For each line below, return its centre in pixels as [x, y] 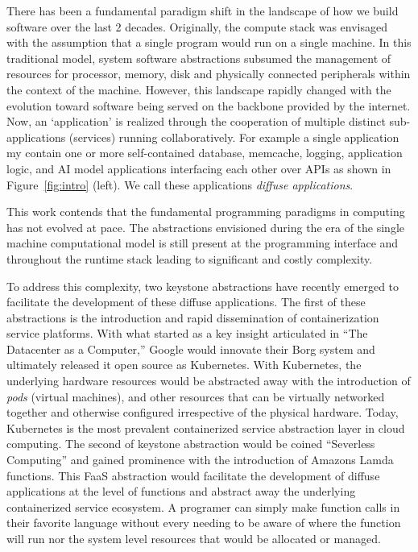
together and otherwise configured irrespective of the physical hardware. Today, [203, 412]
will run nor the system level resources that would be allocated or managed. [194, 538]
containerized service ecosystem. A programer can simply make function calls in [203, 506]
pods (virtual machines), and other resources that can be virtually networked [196, 396]
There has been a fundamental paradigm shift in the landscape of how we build [203, 10]
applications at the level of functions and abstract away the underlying [181, 491]
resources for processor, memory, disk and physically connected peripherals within [209, 74]
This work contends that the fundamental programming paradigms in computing [206, 212]
